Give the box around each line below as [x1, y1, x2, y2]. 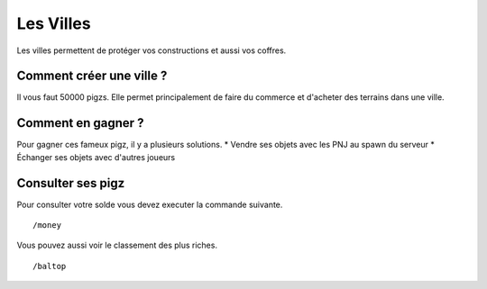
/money [32, 221, 62, 230]
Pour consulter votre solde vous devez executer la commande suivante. [16, 199, 283, 210]
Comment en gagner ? [16, 115, 144, 131]
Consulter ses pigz [16, 176, 125, 191]
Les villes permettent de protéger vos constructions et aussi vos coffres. [16, 45, 287, 56]
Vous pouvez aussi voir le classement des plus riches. [16, 239, 218, 251]
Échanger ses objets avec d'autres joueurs [16, 151, 176, 162]
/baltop [32, 261, 67, 271]
